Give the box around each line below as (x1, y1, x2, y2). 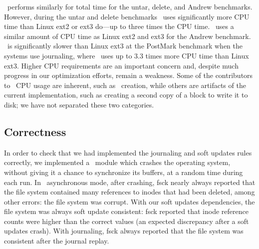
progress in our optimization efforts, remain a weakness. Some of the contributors (4, 70, 253, 80)
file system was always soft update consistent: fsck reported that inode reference (4, 206, 249, 216)
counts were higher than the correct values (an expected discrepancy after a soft (4, 215, 249, 226)
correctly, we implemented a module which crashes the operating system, (4, 157, 231, 167)
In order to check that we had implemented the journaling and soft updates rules (4, 147, 252, 157)
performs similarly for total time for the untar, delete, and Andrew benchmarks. (7, 1, 253, 11)
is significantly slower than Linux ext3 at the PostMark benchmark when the (7, 40, 243, 51)
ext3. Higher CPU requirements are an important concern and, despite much (4, 60, 239, 70)
